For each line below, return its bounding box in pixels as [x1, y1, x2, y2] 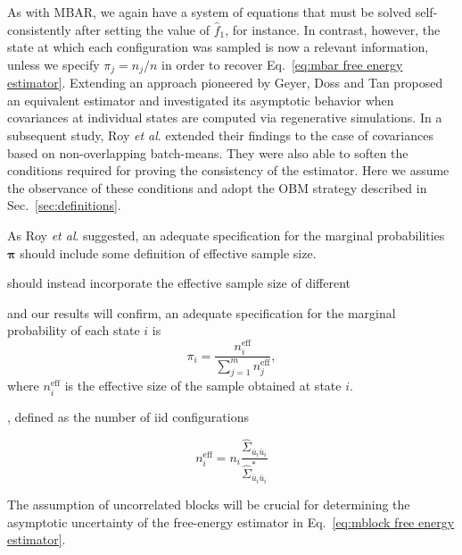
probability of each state [7, 321, 140, 340]
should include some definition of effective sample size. [20, 243, 317, 262]
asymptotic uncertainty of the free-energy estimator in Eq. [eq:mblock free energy [7, 512, 455, 531]
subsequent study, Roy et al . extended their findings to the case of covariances [7, 126, 433, 145]
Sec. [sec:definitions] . [7, 196, 121, 214]
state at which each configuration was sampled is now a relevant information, [7, 38, 429, 56]
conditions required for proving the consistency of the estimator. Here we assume [7, 161, 450, 180]
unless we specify [7, 55, 100, 73]
